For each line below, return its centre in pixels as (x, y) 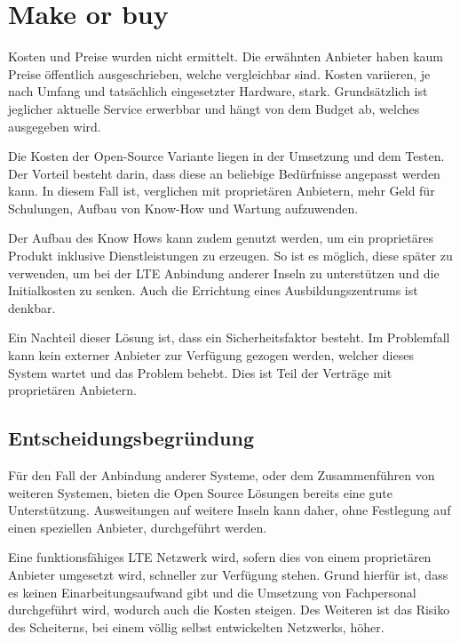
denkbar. (32, 307)
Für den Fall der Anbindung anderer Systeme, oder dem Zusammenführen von (222, 475)
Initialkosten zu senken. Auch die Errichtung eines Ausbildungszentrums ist (213, 290)
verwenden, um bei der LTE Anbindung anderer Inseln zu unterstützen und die (224, 273)
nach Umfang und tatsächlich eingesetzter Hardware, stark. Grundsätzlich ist (218, 91)
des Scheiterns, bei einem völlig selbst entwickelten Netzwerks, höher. (196, 626)
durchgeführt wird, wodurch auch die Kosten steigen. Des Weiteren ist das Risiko (229, 610)
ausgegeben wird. (55, 126)
